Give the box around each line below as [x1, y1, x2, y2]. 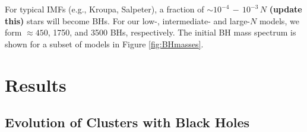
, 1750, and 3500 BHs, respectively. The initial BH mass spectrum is [48, 26, 296, 38]
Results [5, 72, 67, 96]
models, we [259, 14, 299, 27]
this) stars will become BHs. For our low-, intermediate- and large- [5, 14, 251, 27]
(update [269, 3, 302, 15]
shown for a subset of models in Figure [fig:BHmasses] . [5, 37, 204, 50]
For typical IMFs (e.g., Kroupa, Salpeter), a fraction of [5, 3, 204, 15]
